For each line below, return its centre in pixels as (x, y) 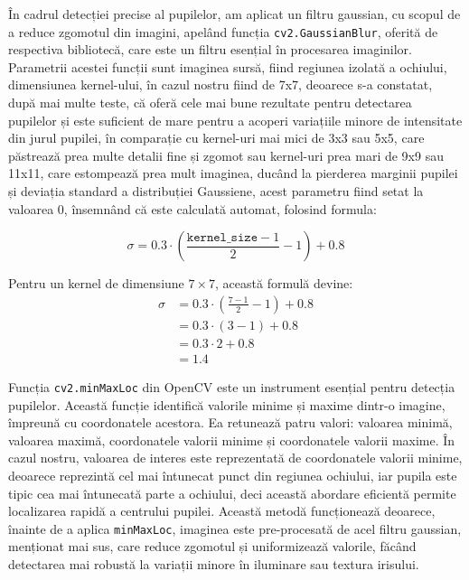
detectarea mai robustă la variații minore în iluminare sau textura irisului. (214, 563)
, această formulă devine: (284, 283)
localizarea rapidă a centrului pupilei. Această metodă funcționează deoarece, (222, 511)
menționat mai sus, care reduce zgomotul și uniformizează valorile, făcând (212, 546)
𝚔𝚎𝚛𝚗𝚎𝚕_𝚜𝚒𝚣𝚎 (222, 237)
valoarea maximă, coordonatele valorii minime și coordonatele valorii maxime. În (232, 440)
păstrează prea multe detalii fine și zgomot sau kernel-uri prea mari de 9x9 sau (226, 155)
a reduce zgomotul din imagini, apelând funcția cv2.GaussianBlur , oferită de (223, 31)
